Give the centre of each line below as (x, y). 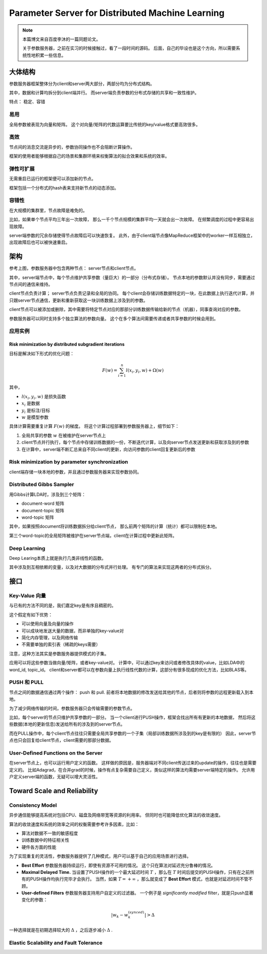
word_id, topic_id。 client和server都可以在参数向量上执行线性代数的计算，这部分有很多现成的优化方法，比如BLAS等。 (129, 670)
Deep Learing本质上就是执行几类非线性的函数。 (58, 558)
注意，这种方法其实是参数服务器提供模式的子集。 (59, 653)
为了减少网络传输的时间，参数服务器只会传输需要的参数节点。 (72, 708)
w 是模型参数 (35, 417)
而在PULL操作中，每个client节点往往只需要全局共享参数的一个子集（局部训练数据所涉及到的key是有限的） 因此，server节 (133, 733)
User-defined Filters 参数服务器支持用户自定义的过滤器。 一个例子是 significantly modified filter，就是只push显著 (137, 893)
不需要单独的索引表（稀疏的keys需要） (61, 644)
